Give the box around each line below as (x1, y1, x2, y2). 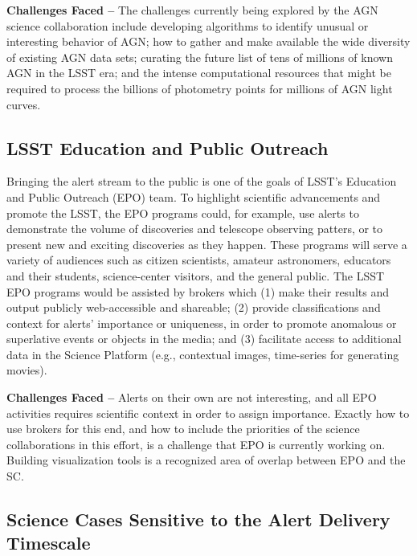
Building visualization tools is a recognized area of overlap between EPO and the (6, 452, 406, 468)
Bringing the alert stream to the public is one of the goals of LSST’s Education (6, 173, 397, 190)
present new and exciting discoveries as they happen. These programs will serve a (6, 235, 407, 252)
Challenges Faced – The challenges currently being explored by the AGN (6, 2, 378, 18)
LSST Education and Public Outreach (6, 135, 329, 160)
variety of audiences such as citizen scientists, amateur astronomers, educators (6, 251, 391, 268)
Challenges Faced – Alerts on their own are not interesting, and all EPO (6, 389, 377, 406)
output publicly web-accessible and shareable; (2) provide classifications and (6, 299, 381, 316)
